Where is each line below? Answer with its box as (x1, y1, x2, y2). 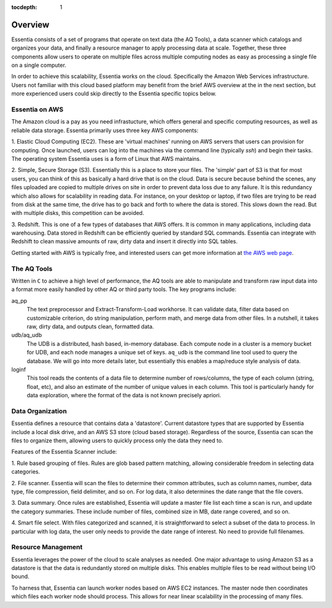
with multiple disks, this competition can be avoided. (11, 209, 144, 217)
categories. (11, 468, 40, 475)
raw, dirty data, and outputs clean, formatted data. (26, 322, 154, 330)
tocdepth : (11, 4, 38, 10)
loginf (11, 365, 26, 373)
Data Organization (11, 407, 67, 415)
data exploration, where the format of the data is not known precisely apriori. (26, 392, 221, 399)
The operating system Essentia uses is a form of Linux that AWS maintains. (11, 155, 201, 162)
